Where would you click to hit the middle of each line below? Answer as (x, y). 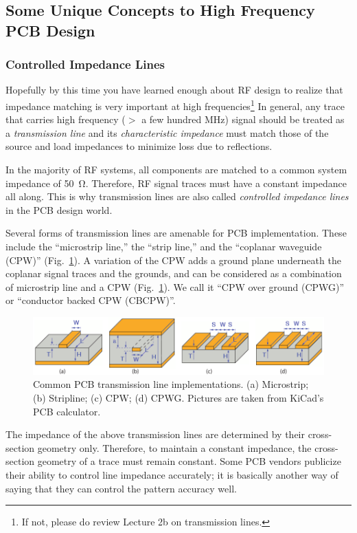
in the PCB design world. (59, 209)
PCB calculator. (67, 411)
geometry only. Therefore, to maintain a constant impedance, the (174, 447)
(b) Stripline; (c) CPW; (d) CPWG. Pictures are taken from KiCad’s (178, 397)
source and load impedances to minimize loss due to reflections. (139, 146)
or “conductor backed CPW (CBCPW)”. (91, 300)
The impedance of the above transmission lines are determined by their (156, 434)
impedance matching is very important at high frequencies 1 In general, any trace (175, 105)
